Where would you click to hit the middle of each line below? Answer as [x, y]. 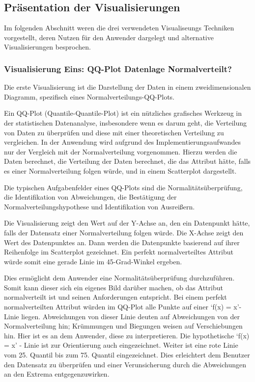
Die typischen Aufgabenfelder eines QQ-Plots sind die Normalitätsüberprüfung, [123, 187]
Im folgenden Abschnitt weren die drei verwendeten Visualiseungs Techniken [119, 28]
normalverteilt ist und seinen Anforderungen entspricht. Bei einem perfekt [115, 297]
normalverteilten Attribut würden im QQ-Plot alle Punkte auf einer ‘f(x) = [118, 307]
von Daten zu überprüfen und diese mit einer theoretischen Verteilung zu [114, 132]
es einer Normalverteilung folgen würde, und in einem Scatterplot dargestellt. [120, 170]
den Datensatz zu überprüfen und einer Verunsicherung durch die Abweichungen [125, 364]
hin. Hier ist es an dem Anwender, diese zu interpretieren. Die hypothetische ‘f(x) [127, 335]
